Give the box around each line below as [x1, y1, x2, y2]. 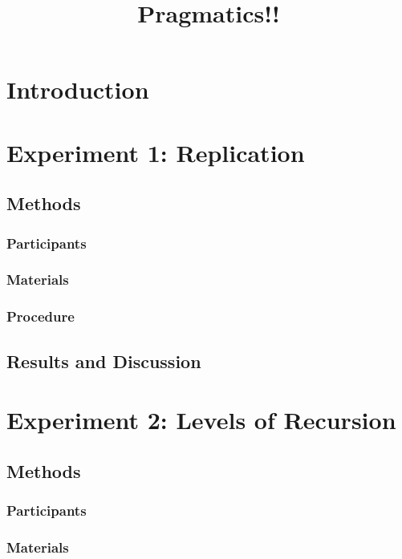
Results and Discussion [6, 348, 201, 373]
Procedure [6, 306, 75, 326]
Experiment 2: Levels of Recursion [6, 403, 396, 436]
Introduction [6, 73, 149, 106]
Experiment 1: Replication [6, 136, 305, 168]
